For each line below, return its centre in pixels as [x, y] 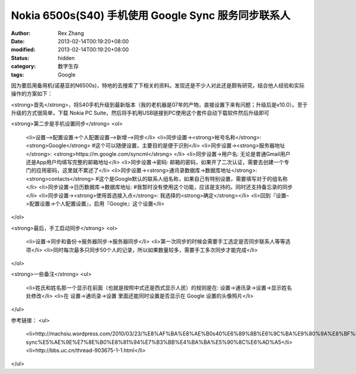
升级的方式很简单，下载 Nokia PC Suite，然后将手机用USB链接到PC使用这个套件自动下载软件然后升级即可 [140, 113]
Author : [21, 33]
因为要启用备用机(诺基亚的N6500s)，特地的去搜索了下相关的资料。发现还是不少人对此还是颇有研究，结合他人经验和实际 [158, 85]
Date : [18, 41]
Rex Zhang [71, 33]
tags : [18, 75]
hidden [66, 58]
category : [23, 66]
